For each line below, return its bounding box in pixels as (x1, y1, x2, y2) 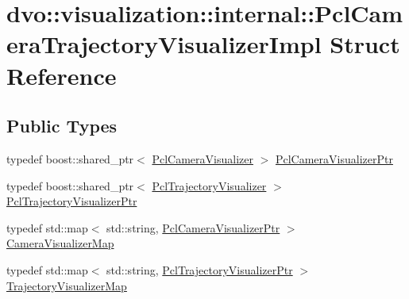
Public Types (6, 113, 118, 138)
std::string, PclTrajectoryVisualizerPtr (106, 261, 293, 278)
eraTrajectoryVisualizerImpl (6, 28, 322, 60)
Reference (6, 59, 117, 91)
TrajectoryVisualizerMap (6, 277, 127, 293)
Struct (330, 28, 400, 60)
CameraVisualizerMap (6, 235, 114, 251)
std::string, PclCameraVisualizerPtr (106, 219, 280, 236)
